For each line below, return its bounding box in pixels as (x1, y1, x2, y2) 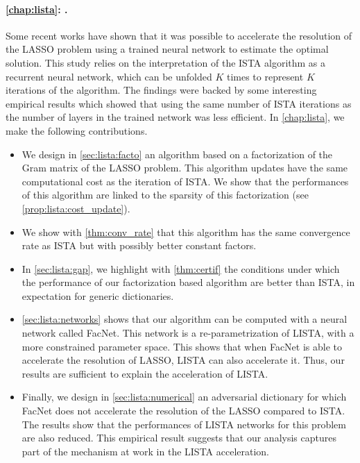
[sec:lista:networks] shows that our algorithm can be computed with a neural (22, 312, 348, 326)
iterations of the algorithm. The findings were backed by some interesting (6, 83, 317, 97)
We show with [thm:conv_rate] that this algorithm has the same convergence (22, 224, 350, 239)
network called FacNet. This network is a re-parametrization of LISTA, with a (22, 326, 354, 340)
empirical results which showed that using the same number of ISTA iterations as (6, 96, 352, 110)
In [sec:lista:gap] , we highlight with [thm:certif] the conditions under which (22, 261, 340, 276)
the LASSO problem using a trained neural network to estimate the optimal (6, 42, 329, 56)
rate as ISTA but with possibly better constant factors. (22, 238, 257, 253)
